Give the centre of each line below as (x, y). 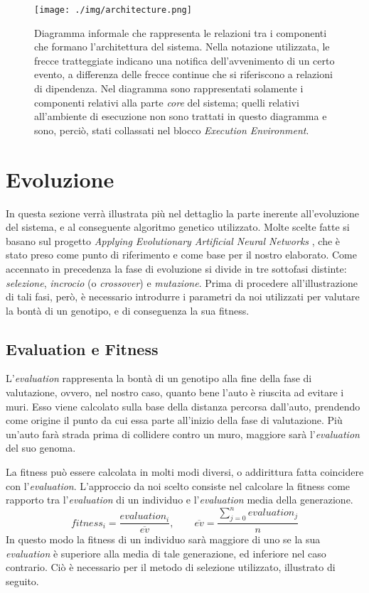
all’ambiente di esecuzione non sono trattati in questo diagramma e (181, 116)
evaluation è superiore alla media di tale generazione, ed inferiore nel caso (166, 553)
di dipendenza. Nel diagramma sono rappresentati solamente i (169, 88)
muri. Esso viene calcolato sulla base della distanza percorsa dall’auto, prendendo (183, 406)
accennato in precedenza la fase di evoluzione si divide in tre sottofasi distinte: (176, 268)
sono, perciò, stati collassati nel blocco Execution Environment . (172, 130)
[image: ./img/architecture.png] (113, 10)
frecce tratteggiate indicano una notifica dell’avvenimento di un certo (184, 60)
